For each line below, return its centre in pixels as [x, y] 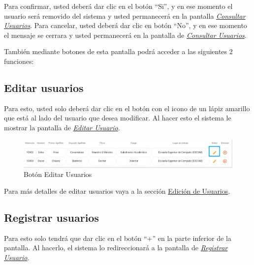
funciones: [19, 61]
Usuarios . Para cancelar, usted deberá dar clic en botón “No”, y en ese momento [126, 25]
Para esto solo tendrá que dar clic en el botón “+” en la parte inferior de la [118, 238]
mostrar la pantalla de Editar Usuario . [62, 127]
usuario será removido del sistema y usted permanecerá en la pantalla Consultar [125, 15]
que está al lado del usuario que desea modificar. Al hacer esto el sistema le [118, 118]
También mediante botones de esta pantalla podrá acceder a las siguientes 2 [118, 51]
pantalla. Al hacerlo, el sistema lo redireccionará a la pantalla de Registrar [116, 248]
